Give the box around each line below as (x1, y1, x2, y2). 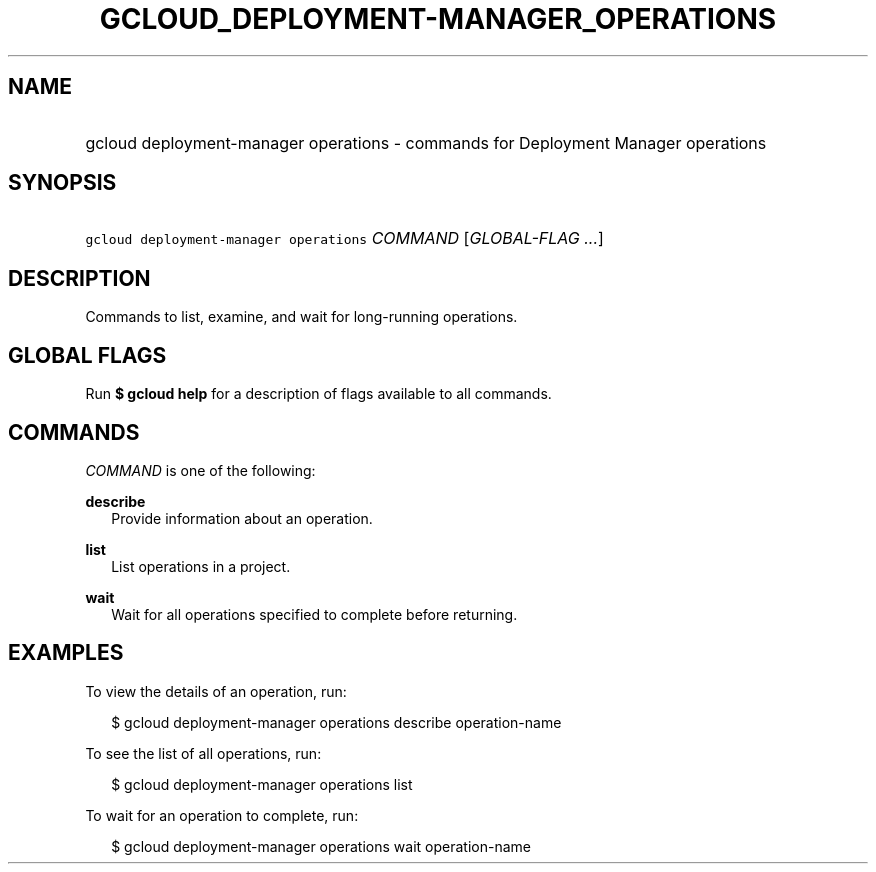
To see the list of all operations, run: (85, 744, 322, 762)
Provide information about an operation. (111, 509, 373, 527)
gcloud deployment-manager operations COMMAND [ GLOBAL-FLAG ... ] (85, 228, 604, 249)
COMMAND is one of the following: (85, 461, 316, 479)
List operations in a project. (111, 557, 291, 575)
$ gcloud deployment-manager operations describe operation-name (111, 713, 562, 731)
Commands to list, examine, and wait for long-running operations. (85, 308, 518, 326)
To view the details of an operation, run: (85, 682, 347, 700)
